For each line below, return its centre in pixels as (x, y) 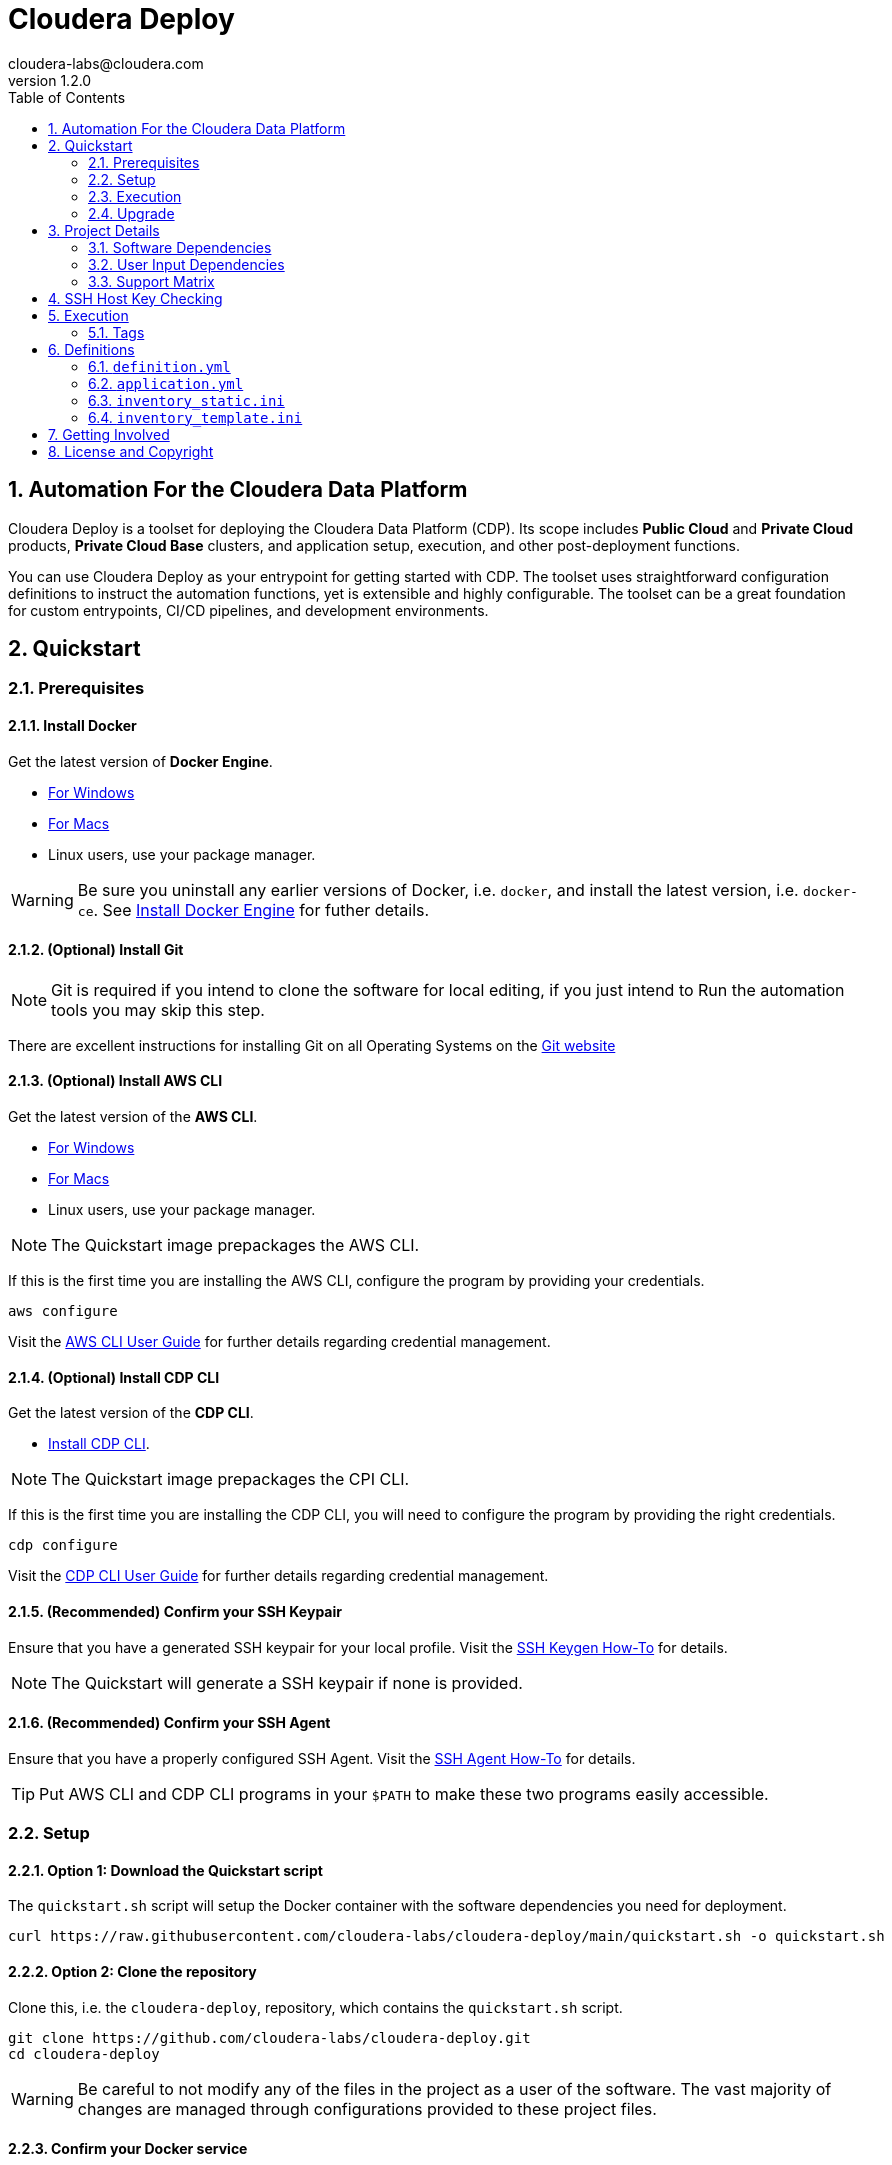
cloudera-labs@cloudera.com (106, 63)
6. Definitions (91, 349)
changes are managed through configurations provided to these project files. (367, 2108)
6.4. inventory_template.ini (195, 417)
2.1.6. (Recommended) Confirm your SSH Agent (169, 1723)
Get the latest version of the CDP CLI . (131, 1413)
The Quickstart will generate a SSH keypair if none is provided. (287, 1682)
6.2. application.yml (166, 383)
